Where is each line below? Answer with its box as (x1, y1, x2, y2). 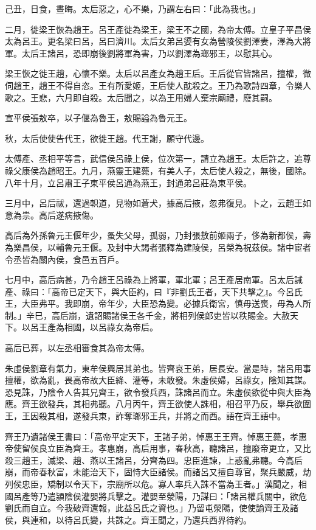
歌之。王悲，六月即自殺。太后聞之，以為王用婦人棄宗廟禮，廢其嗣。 (5, 91, 277, 103)
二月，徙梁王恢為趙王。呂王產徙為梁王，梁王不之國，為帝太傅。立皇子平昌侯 (5, 23, 311, 35)
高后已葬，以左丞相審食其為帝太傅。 (5, 341, 149, 354)
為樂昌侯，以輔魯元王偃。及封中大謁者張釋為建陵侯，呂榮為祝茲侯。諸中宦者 (5, 240, 311, 253)
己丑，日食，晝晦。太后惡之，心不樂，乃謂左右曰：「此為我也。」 (5, 2, 260, 15)
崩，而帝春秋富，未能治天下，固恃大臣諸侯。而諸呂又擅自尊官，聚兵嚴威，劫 (5, 465, 311, 478)
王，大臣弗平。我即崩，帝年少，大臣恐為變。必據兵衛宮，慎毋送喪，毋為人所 (5, 297, 311, 310)
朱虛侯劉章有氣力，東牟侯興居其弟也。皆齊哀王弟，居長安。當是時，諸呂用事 (5, 361, 311, 374)
